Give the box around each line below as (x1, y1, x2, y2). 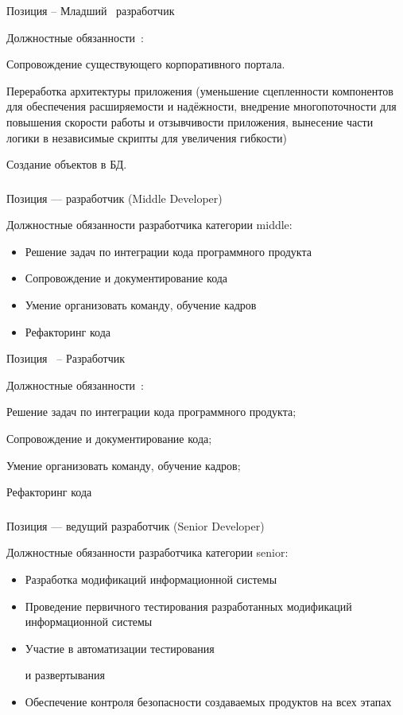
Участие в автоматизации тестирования (25, 639, 215, 656)
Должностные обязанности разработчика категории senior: (6, 544, 289, 561)
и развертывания (25, 666, 105, 683)
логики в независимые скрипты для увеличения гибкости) (6, 129, 288, 146)
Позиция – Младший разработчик (6, 2, 175, 18)
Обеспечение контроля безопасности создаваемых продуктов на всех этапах (25, 693, 392, 709)
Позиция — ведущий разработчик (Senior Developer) (6, 517, 265, 534)
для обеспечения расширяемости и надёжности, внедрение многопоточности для (6, 98, 397, 115)
